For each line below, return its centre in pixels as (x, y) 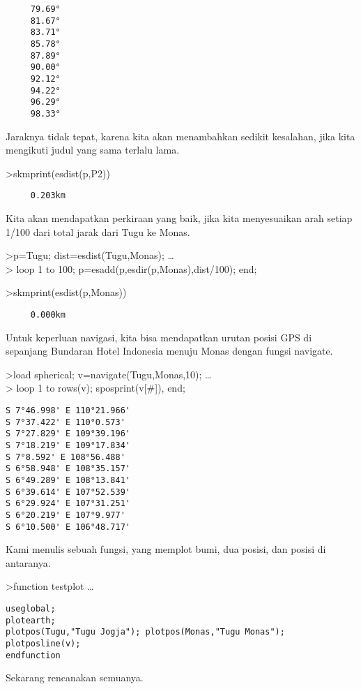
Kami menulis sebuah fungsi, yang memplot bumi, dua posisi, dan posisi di (166, 549)
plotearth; (31, 620)
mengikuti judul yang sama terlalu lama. (93, 150)
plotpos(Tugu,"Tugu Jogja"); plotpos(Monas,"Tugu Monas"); (145, 632)
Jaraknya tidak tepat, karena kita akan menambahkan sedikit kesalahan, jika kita (180, 136)
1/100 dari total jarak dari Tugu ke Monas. (98, 231)
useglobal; (31, 609)
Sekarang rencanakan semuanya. (75, 677)
